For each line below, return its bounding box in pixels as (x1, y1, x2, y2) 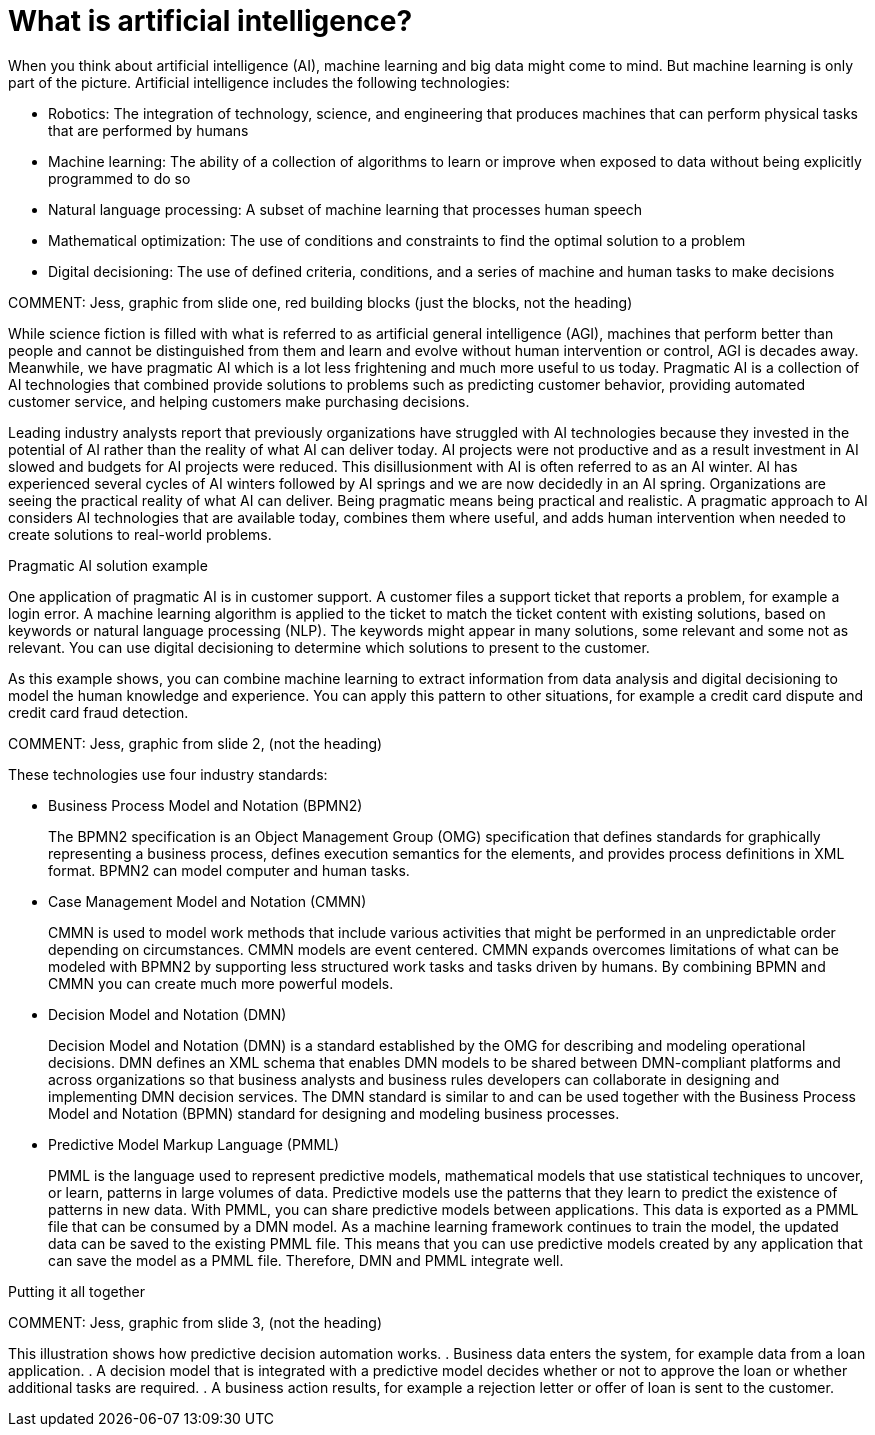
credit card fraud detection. (8, 703, 189, 721)
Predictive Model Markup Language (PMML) (48, 1135, 340, 1153)
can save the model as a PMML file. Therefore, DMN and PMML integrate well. (48, 1251, 564, 1269)
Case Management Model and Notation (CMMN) (48, 892, 367, 910)
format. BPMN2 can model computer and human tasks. (48, 861, 410, 879)
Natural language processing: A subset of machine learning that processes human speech (48, 200, 643, 218)
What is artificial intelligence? (8, 4, 413, 38)
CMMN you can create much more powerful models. (48, 974, 394, 992)
